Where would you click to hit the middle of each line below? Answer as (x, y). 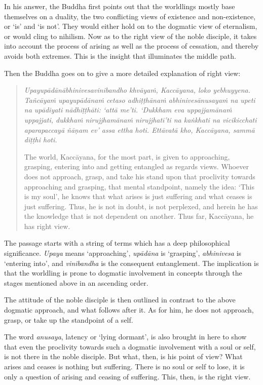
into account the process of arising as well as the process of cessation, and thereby (131, 46)
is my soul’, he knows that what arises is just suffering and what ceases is (138, 196)
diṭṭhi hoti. (41, 140)
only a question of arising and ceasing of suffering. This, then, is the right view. (127, 376)
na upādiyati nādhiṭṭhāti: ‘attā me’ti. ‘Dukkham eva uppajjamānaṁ (128, 110)
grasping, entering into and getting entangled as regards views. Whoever (136, 166)
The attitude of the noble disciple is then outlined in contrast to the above (120, 300)
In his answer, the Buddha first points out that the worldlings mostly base (120, 6)
